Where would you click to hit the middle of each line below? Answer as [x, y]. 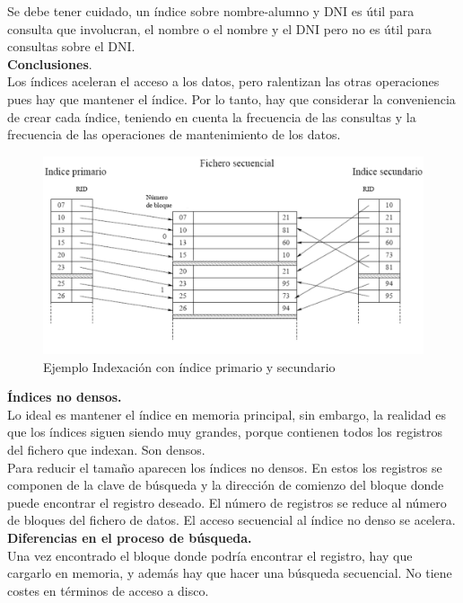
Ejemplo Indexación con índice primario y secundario [189, 366]
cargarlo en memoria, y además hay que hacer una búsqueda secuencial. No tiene [230, 573]
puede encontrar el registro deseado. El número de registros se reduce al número [227, 502]
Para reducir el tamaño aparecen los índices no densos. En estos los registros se [225, 467]
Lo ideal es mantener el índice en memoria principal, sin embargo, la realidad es [227, 414]
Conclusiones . [50, 63]
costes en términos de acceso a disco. [108, 590]
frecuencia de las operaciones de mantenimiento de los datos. [174, 134]
